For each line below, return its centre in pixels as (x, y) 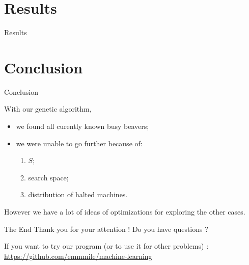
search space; (48, 177)
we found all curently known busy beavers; (82, 126)
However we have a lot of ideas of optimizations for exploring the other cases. (125, 211)
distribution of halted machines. (78, 194)
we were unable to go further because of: (79, 143)
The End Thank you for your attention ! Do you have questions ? (106, 229)
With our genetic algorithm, (48, 109)
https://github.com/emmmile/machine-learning (78, 256)
